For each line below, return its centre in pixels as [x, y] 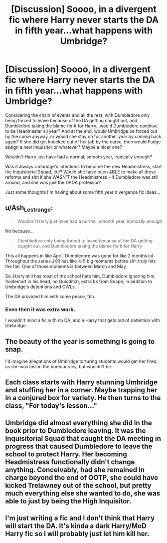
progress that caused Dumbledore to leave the [79, 446]
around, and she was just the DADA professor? [53, 182]
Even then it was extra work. [40, 309]
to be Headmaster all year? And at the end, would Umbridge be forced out [81, 131]
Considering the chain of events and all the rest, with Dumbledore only [78, 115]
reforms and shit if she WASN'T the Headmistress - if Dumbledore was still [82, 177]
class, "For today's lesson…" [51, 406]
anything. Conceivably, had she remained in [75, 470]
